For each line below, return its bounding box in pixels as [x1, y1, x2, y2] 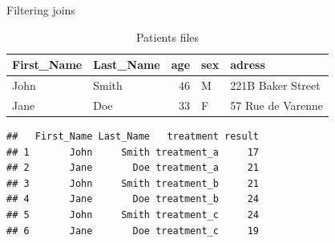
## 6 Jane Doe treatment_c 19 [6, 225, 259, 237]
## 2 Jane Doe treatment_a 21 [6, 162, 259, 174]
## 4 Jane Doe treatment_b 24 [6, 193, 259, 205]
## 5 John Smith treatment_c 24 [6, 209, 259, 221]
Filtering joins [6, 2, 75, 18]
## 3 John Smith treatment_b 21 [6, 177, 259, 189]
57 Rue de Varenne [230, 96, 323, 113]
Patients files [135, 28, 200, 45]
